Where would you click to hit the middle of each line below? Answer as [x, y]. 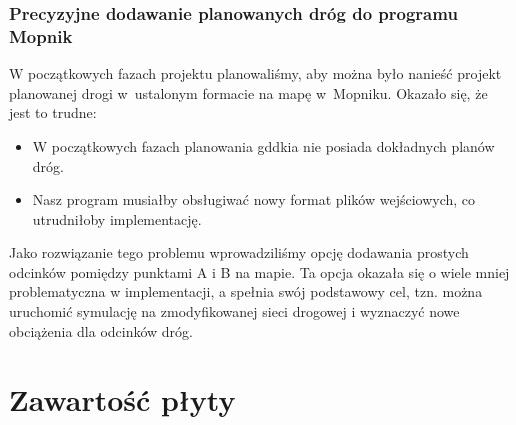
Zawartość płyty [122, 399]
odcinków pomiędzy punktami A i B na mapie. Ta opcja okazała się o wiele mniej [259, 271]
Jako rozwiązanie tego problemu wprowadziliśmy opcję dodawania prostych [239, 252]
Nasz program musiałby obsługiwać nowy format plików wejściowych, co [254, 199]
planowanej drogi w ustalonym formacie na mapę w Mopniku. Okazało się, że [248, 92]
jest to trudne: [53, 112]
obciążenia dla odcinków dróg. [101, 330]
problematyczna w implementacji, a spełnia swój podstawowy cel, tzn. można [246, 291]
